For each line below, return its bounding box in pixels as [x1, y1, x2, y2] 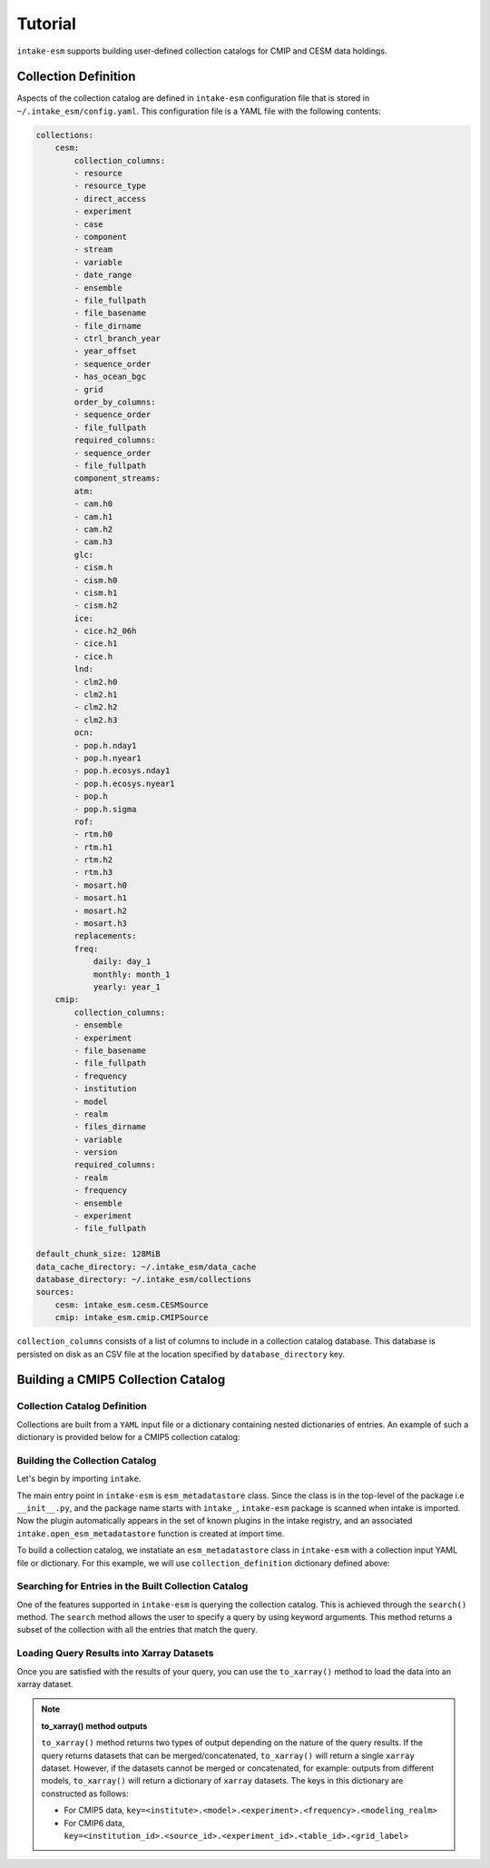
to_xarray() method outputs [41, 1720, 148, 1731]
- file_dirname [73, 321, 142, 331]
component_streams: [73, 473, 161, 483]
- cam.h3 [73, 537, 113, 547]
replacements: [73, 931, 137, 941]
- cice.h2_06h [73, 626, 137, 636]
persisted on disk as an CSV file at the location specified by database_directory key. [16, 1348, 345, 1359]
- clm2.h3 [73, 714, 118, 725]
